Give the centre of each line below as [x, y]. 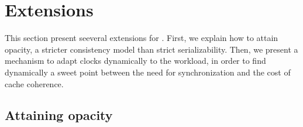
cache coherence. [34, 83]
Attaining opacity [59, 115]
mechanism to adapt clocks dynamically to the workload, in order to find [135, 61]
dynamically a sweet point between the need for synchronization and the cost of [148, 72]
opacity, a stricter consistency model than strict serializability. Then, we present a [151, 49]
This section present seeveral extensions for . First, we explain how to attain [142, 38]
